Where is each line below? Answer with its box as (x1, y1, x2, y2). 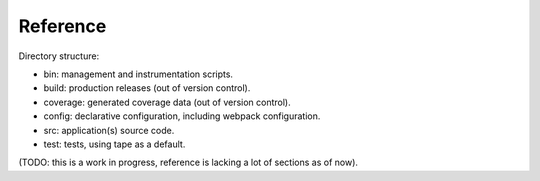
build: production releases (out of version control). (43, 82, 251, 94)
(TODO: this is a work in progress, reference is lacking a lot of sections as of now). (18, 156, 359, 169)
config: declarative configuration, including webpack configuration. (43, 110, 321, 122)
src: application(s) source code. (43, 124, 175, 136)
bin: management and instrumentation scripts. (43, 68, 234, 80)
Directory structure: (18, 50, 100, 62)
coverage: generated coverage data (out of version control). (43, 96, 292, 108)
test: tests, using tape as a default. (43, 138, 186, 150)
